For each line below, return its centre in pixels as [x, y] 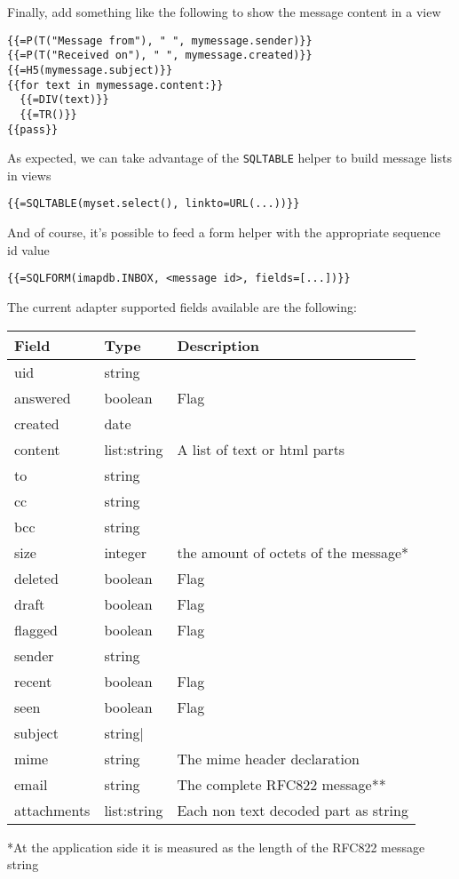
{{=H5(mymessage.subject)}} [90, 70]
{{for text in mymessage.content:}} [115, 85]
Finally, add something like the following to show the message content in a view [224, 12]
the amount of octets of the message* [293, 552]
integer [126, 552]
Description [218, 345]
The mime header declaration [268, 758]
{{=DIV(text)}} [64, 100]
